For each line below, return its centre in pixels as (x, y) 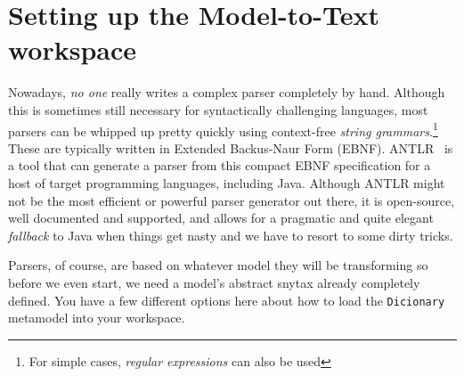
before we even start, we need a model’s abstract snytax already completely (214, 282)
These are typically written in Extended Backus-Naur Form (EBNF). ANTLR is (231, 147)
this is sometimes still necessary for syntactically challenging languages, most (218, 109)
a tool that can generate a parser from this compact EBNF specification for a (220, 165)
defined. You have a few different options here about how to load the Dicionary (227, 300)
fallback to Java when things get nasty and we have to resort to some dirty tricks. (231, 235)
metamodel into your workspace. (97, 318)
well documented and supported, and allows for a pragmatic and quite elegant (221, 218)
